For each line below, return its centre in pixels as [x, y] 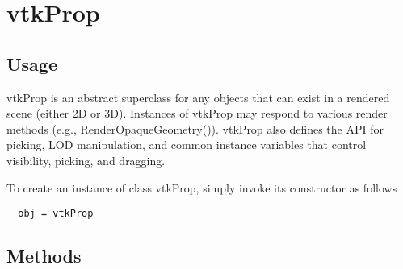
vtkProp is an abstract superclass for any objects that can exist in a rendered [198, 97]
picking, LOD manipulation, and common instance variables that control [187, 145]
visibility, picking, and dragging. [86, 160]
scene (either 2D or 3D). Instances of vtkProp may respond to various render [197, 113]
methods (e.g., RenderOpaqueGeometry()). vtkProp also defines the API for [195, 128]
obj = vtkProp [56, 214]
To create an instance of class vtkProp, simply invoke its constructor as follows [202, 187]
